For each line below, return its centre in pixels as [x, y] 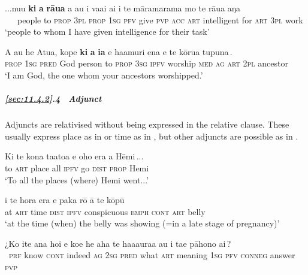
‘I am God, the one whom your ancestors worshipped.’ [104, 75]
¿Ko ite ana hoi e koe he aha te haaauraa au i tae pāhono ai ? [118, 243]
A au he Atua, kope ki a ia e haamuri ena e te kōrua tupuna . [119, 51]
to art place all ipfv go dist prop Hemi [77, 167]
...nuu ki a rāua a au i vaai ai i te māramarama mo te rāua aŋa [123, 8]
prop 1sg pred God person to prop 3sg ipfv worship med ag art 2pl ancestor [147, 63]
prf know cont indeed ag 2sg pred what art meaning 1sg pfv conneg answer [152, 255]
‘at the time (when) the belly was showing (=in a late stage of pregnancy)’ [142, 223]
